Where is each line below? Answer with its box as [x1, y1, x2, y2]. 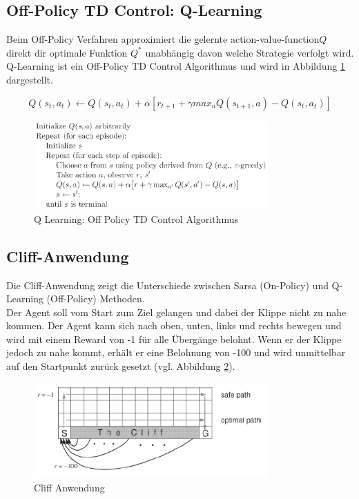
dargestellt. [6, 72, 53, 86]
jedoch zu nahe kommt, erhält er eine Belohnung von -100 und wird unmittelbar [6, 345, 346, 360]
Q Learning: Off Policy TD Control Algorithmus [34, 211, 238, 226]
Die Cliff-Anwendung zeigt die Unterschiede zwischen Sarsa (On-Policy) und [6, 277, 329, 292]
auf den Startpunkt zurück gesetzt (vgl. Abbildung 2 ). [6, 359, 235, 373]
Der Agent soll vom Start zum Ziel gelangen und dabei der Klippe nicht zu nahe [6, 304, 347, 319]
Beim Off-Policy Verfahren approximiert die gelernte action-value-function [6, 32, 320, 46]
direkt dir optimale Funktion [6, 45, 128, 59]
